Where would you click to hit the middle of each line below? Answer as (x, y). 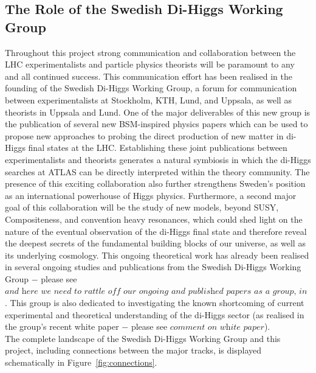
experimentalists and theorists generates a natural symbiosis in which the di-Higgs (158, 159)
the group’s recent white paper (62, 326)
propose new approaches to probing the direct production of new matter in (144, 135)
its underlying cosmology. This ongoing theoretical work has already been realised (157, 255)
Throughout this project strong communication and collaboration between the (150, 52)
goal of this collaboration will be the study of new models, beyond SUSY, (142, 207)
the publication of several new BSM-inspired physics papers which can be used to (156, 124)
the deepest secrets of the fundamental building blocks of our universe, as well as (155, 243)
